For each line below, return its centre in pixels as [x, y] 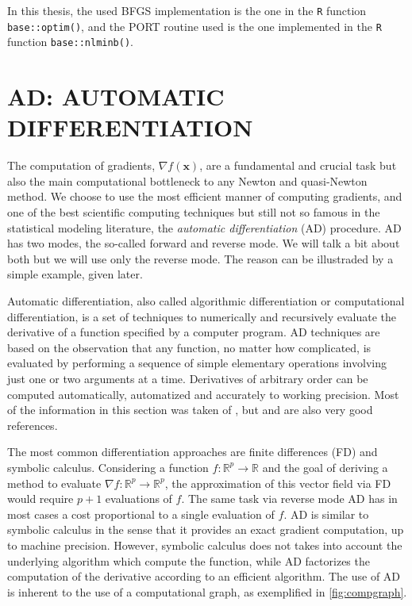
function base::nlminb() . [70, 42]
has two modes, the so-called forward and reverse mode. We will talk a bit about [204, 243]
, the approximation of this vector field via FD [278, 483]
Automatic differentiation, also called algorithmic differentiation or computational [206, 301]
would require [40, 499]
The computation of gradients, [81, 165]
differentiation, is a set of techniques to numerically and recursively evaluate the [202, 316]
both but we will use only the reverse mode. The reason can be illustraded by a [200, 258]
